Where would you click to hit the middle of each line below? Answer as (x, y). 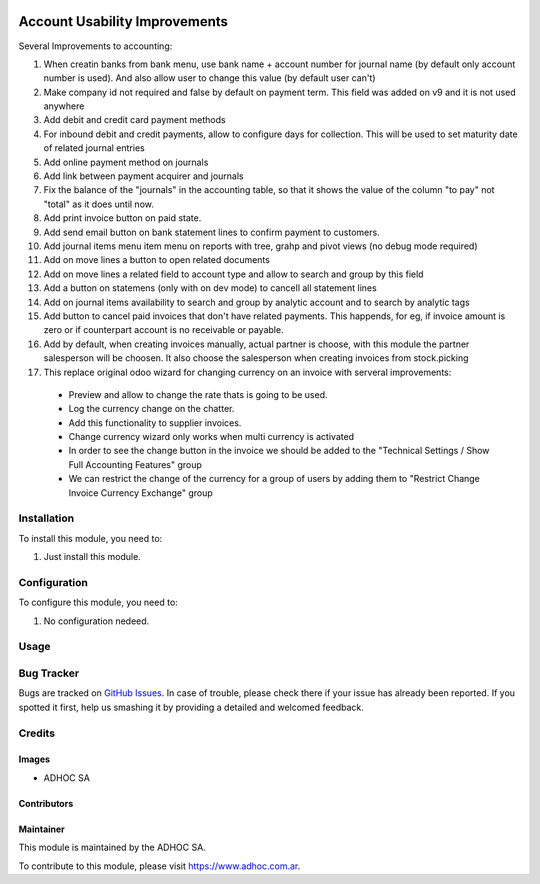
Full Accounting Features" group (135, 464)
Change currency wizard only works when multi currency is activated (211, 437)
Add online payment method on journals (126, 162)
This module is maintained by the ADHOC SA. (112, 847)
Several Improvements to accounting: (95, 46)
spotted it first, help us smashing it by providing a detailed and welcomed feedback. (191, 707)
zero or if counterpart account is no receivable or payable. (163, 330)
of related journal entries (94, 148)
